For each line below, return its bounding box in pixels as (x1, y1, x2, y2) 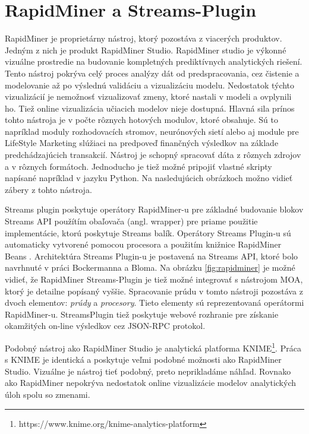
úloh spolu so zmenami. (5, 388, 90, 400)
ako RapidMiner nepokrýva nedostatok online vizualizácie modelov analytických (5, 376, 296, 389)
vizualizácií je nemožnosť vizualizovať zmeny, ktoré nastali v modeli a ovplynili (5, 90, 292, 103)
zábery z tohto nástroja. (5, 183, 92, 195)
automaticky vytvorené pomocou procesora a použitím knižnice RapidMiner (5, 238, 282, 251)
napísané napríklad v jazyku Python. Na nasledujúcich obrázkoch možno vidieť (5, 172, 293, 184)
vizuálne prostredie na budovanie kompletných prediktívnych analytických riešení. (5, 55, 302, 68)
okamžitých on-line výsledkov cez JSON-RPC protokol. (5, 319, 206, 332)
